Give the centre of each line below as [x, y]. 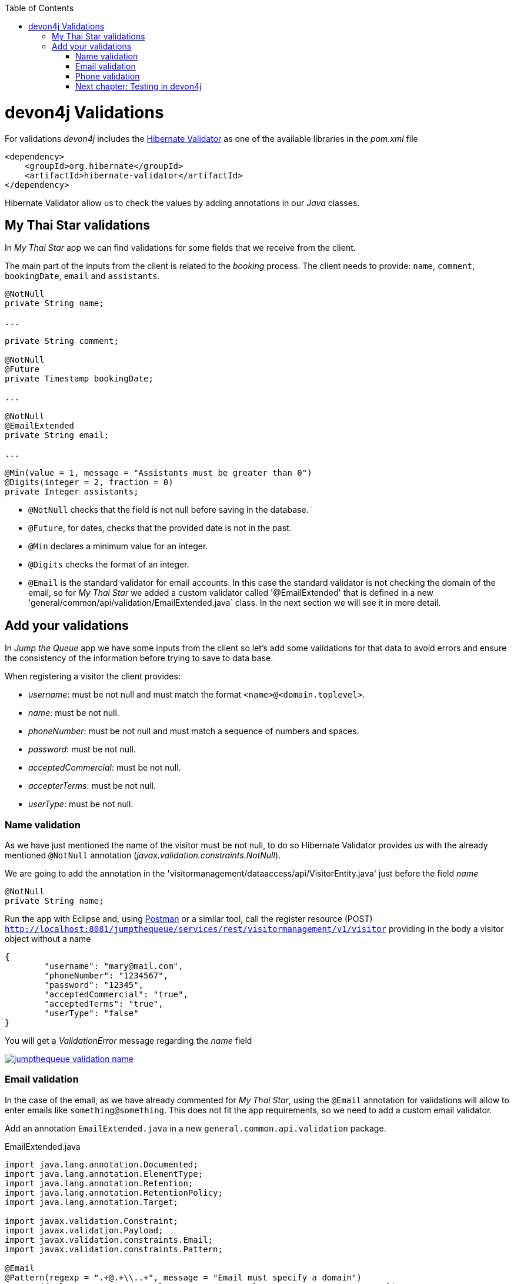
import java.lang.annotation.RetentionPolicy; [114, 1192]
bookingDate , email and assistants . [82, 276]
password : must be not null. [82, 749]
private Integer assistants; [72, 492]
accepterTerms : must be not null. [92, 786]
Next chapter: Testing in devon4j [138, 86]
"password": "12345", [94, 985]
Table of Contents [39, 8]
